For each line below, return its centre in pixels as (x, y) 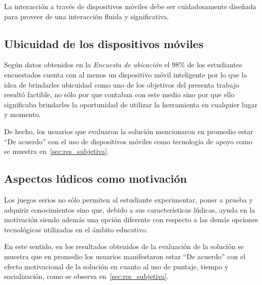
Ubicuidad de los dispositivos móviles (104, 43)
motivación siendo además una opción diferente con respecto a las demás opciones (131, 219)
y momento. (23, 114)
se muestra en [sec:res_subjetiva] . (57, 151)
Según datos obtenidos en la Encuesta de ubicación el (87, 65)
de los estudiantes (215, 65)
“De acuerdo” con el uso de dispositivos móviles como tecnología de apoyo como (128, 141)
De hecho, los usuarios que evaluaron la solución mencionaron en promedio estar (129, 131)
